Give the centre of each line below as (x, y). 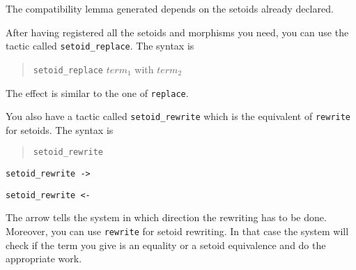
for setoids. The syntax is (60, 129)
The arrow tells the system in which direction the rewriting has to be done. (166, 217)
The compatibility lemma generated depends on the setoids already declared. (170, 8)
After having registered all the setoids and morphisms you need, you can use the (177, 32)
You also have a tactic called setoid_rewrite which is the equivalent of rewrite (178, 116)
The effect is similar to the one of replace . (97, 92)
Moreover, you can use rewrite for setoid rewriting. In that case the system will (177, 231)
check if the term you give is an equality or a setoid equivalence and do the (166, 245)
